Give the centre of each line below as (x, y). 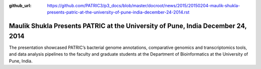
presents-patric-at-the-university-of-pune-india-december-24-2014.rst (118, 12)
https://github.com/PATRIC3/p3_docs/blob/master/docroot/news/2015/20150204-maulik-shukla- (144, 6)
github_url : (20, 6)
